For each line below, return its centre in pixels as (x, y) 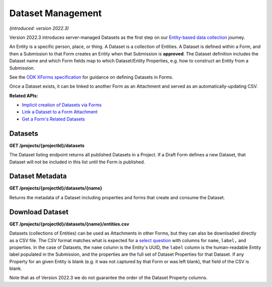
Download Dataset (39, 212)
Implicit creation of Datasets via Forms (62, 105)
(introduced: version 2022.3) (39, 28)
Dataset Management (55, 13)
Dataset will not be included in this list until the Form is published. (77, 162)
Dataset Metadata (38, 176)
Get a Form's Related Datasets (53, 119)
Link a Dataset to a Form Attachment (60, 112)
